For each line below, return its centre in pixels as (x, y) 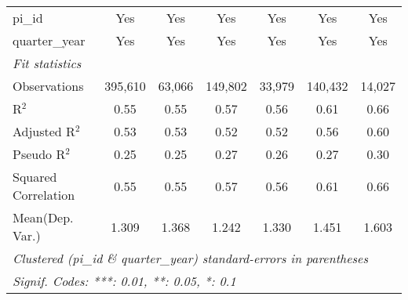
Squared (35, 177)
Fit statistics (47, 63)
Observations (48, 86)
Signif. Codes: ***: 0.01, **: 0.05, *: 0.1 (124, 281)
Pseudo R (39, 154)
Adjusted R (44, 131)
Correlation (44, 195)
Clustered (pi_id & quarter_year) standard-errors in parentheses (191, 258)
